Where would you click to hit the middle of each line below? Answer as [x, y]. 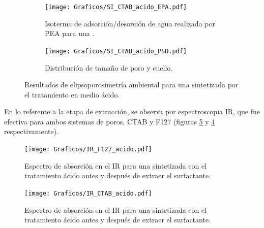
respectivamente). [32, 131]
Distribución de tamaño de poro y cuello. [109, 67]
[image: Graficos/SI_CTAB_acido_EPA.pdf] [116, 7]
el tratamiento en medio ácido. [72, 94]
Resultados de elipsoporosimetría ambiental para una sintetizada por [131, 85]
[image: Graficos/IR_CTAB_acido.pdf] [88, 193]
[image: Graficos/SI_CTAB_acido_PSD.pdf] [116, 51]
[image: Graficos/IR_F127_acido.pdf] [88, 150]
